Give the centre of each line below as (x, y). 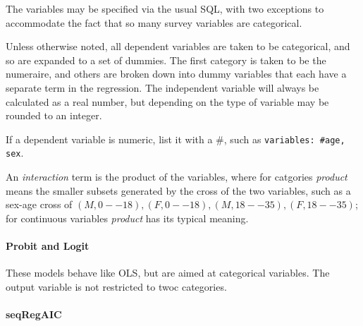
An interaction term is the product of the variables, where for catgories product (177, 177)
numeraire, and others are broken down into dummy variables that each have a (176, 74)
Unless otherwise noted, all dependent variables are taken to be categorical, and (178, 46)
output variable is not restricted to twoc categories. (116, 286)
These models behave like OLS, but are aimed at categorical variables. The (168, 273)
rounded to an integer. (54, 115)
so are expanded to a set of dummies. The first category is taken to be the (166, 60)
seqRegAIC (34, 314)
